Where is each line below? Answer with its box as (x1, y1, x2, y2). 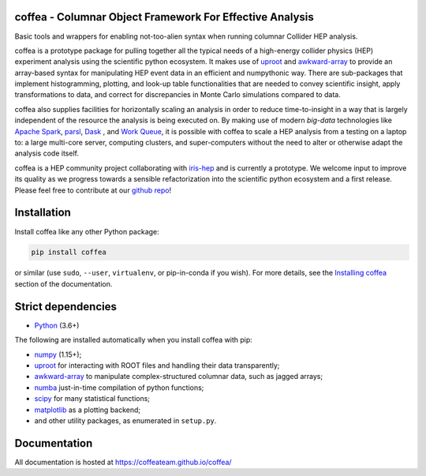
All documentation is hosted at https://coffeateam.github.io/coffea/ (14, 457, 232, 467)
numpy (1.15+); (34, 350, 82, 359)
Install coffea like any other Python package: (14, 227, 159, 236)
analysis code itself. (14, 148, 79, 158)
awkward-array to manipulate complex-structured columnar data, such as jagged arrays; (34, 372, 323, 381)
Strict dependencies (14, 300, 118, 313)
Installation (14, 206, 71, 219)
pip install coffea (31, 248, 106, 257)
